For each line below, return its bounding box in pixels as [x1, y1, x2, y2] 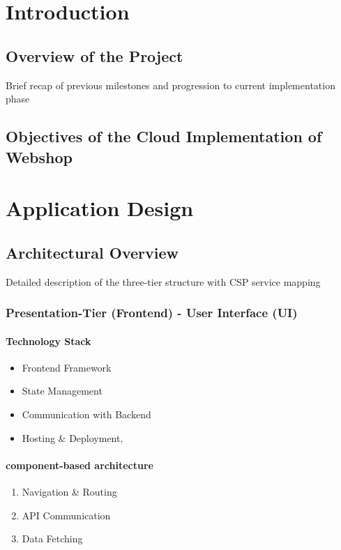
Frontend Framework [22, 360, 112, 374]
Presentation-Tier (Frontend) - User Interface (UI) [6, 304, 298, 321]
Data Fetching [22, 531, 83, 546]
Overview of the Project [6, 45, 183, 66]
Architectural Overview [6, 241, 179, 263]
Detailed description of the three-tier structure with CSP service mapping [6, 274, 321, 289]
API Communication [22, 507, 111, 522]
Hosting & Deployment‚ [22, 430, 123, 445]
